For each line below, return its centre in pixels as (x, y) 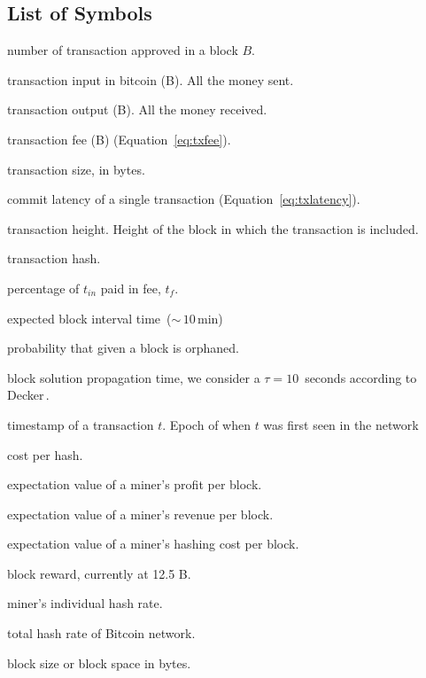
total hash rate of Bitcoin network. (101, 633)
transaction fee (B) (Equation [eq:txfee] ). (119, 139)
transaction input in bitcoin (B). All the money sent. (151, 79)
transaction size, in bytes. (76, 169)
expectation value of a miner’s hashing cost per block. (153, 544)
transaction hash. (54, 258)
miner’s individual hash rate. (85, 603)
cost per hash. (45, 454)
